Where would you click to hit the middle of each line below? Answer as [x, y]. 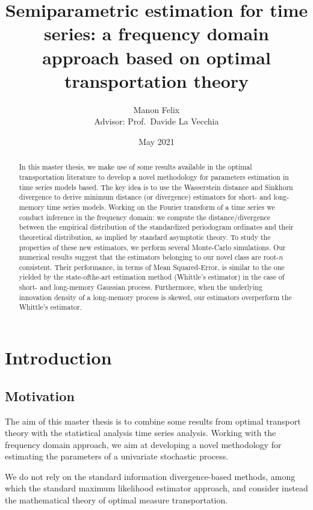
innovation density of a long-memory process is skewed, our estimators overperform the [155, 297]
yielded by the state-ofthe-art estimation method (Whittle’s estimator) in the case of [152, 277]
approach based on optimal [156, 57]
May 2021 [156, 141]
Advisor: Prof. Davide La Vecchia [156, 121]
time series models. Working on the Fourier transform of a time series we [161, 207]
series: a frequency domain [156, 33]
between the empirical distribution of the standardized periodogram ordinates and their [156, 227]
